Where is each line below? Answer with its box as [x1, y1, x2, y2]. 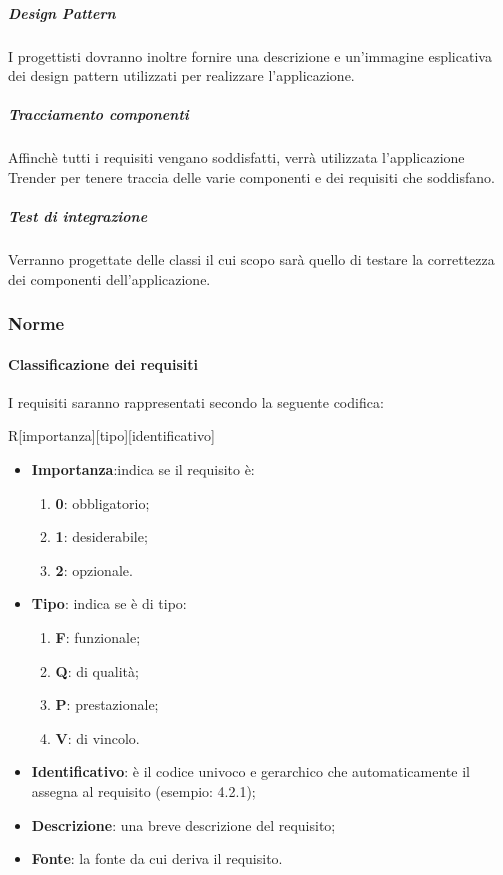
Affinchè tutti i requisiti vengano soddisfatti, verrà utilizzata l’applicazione [8, 147, 465, 168]
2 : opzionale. [55, 559, 133, 580]
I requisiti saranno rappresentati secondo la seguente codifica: [8, 391, 384, 412]
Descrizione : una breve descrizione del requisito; [31, 814, 336, 835]
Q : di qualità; [55, 660, 139, 681]
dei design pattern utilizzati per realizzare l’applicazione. [8, 65, 355, 86]
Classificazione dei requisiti [8, 353, 199, 374]
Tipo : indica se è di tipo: [31, 593, 187, 614]
